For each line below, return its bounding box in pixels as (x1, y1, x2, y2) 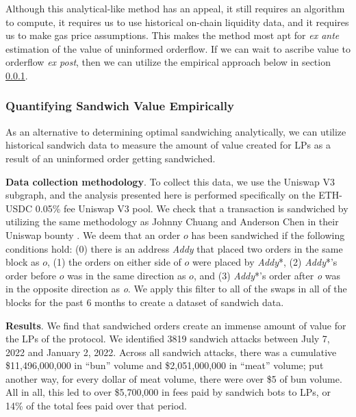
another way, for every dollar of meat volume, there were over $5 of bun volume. (5, 371, 342, 386)
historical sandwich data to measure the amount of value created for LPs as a (5, 138, 331, 152)
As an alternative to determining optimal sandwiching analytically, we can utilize (5, 124, 346, 138)
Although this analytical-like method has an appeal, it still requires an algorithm (5, 1, 345, 15)
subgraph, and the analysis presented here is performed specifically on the (5, 188, 316, 202)
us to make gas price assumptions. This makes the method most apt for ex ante (5, 28, 340, 42)
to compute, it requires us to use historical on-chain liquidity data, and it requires (5, 14, 349, 29)
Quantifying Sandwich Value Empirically (5, 97, 234, 114)
